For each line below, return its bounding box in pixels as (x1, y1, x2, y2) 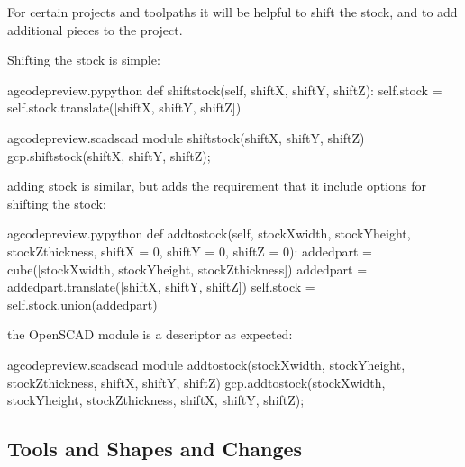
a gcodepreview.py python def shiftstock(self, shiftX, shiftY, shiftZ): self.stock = (7, 80, 442, 99)
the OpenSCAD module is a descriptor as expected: (7, 325, 293, 344)
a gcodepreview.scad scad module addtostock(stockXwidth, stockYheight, (7, 355, 406, 373)
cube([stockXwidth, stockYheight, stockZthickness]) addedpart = (7, 259, 368, 278)
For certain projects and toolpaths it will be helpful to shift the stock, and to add (7, 3, 458, 21)
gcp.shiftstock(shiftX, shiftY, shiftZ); (7, 146, 211, 165)
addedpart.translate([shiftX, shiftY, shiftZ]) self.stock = (7, 277, 315, 296)
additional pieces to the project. (7, 20, 183, 39)
